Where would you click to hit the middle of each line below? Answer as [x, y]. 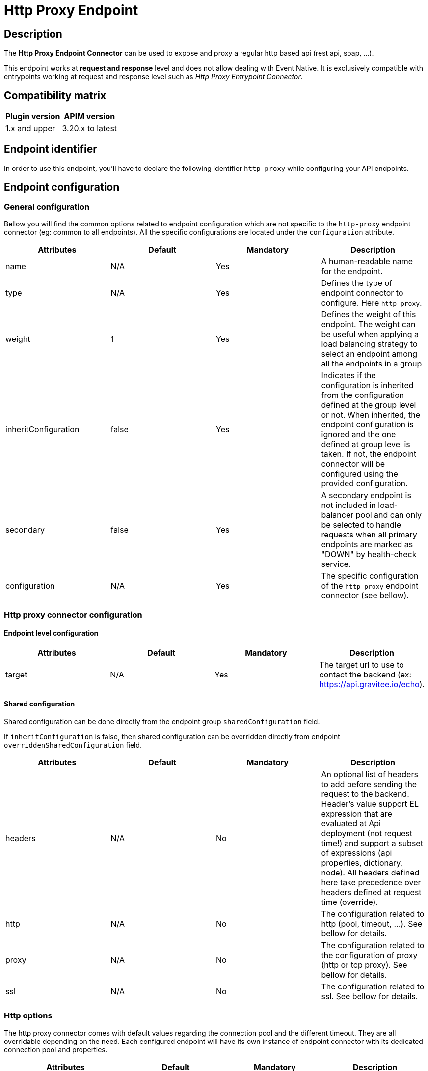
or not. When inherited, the [371, 415]
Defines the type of [357, 283]
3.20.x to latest [90, 128]
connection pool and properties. [56, 1049]
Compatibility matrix [55, 95]
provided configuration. [364, 484]
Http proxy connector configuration [73, 615]
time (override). [350, 902]
